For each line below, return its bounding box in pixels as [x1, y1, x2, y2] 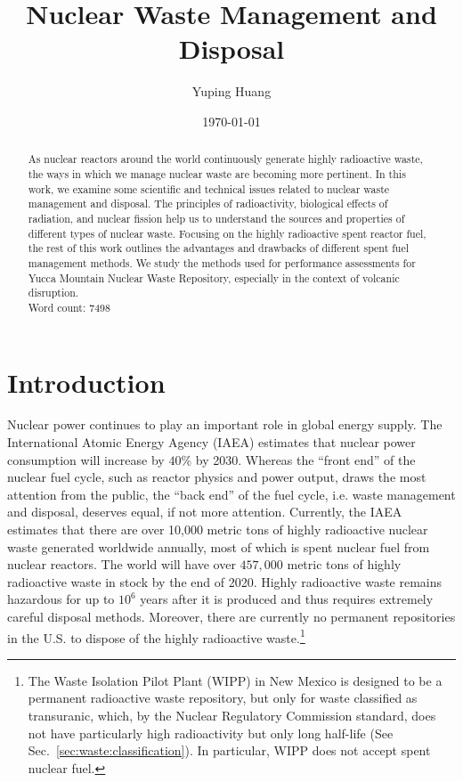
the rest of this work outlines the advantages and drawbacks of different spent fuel [28, 240, 410, 256]
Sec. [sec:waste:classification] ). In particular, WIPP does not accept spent [28, 741, 431, 760]
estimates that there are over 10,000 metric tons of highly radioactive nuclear [7, 520, 428, 539]
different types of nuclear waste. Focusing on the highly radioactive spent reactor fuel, [28, 225, 426, 240]
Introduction [7, 363, 166, 400]
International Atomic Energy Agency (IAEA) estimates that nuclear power [7, 433, 416, 452]
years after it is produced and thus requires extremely [140, 590, 434, 608]
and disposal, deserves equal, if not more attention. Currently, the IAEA [7, 502, 402, 521]
